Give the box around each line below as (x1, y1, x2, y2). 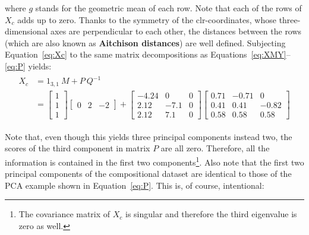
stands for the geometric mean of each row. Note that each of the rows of (35, 2, 302, 14)
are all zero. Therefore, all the (160, 142, 270, 154)
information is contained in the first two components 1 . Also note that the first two (5, 154, 304, 168)
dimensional (5, 25, 48, 37)
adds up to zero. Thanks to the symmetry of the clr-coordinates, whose (17, 13, 276, 26)
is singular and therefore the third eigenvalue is (125, 208, 297, 220)
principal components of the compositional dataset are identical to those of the (5, 167, 292, 180)
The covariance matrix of (18, 208, 111, 220)
